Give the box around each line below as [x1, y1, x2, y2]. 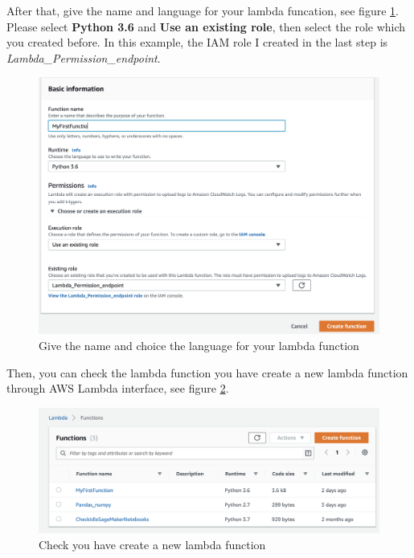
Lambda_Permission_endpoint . [6, 49, 161, 66]
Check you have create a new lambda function [39, 536, 266, 552]
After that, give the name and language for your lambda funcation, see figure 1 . [6, 2, 399, 18]
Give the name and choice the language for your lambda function [39, 337, 359, 354]
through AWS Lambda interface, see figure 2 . [6, 380, 229, 397]
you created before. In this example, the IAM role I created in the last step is [6, 34, 388, 51]
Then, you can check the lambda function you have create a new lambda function [6, 364, 408, 381]
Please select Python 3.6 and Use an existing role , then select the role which [6, 18, 406, 35]
